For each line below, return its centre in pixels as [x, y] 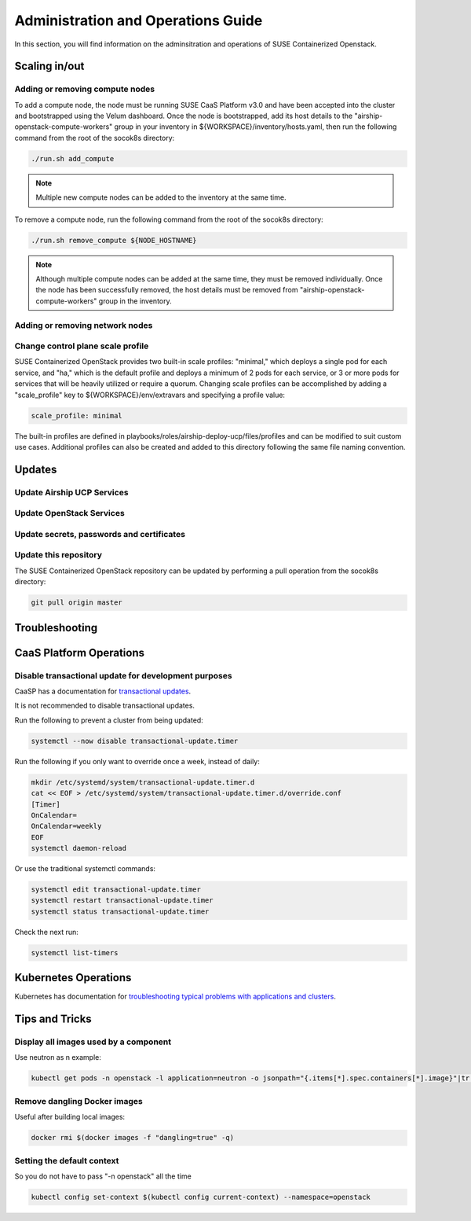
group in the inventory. [135, 301]
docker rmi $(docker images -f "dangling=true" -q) [133, 1138]
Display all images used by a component [93, 1042]
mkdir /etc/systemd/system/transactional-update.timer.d [143, 782]
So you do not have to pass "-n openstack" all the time [103, 1176]
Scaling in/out [49, 66]
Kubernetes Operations [73, 978]
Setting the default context [67, 1160]
